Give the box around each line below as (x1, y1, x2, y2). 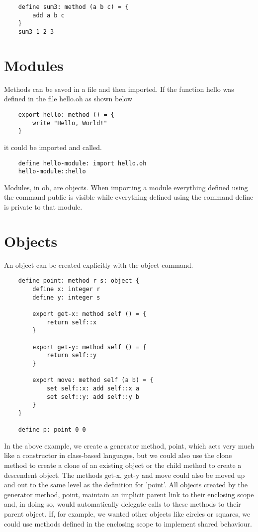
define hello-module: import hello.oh (18, 159, 147, 167)
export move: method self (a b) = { (32, 377, 154, 384)
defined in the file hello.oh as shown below (4, 93, 132, 104)
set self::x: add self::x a (46, 384, 140, 392)
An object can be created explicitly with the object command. (4, 259, 193, 270)
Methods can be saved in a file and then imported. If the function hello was (4, 83, 234, 94)
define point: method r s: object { (18, 277, 140, 285)
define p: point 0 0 (18, 426, 86, 434)
